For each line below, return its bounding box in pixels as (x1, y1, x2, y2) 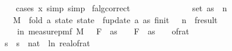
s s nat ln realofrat (4, 36, 90, 49)
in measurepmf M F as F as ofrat (17, 25, 189, 37)
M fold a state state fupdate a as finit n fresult (12, 13, 218, 26)
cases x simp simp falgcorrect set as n (15, 2, 227, 14)
